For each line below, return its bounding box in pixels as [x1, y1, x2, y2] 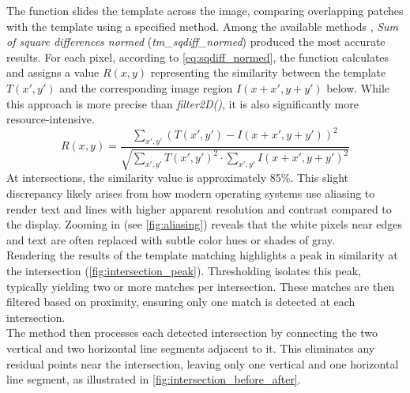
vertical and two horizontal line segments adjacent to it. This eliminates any [6, 340, 375, 356]
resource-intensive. [6, 111, 95, 127]
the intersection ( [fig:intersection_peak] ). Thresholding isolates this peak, [6, 263, 362, 279]
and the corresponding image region [59, 79, 233, 96]
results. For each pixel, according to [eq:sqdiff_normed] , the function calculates [6, 48, 389, 65]
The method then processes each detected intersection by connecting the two [6, 324, 378, 341]
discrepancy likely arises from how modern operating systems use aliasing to [6, 185, 375, 202]
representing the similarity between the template [150, 64, 386, 81]
